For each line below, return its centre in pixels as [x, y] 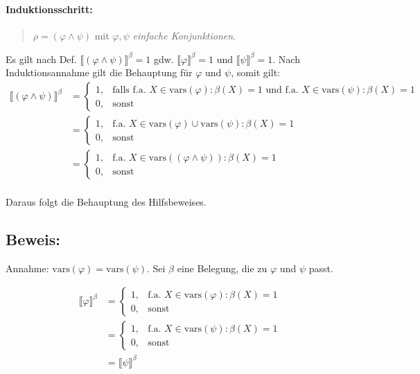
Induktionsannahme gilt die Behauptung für [99, 72]
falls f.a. [129, 90]
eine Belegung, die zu [222, 268]
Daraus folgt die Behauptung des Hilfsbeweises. [106, 201]
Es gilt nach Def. [41, 59]
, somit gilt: [255, 72]
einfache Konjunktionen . [184, 35]
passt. [321, 268]
